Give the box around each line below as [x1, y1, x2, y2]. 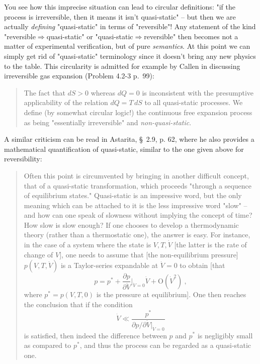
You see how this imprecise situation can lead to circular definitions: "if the [4, 2, 235, 12]
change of [24, 249, 53, 259]
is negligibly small [197, 330, 253, 340]
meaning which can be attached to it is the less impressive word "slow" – [24, 200, 247, 210]
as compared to [24, 340, 71, 350]
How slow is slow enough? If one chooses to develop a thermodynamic [24, 219, 239, 230]
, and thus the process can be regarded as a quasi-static [79, 340, 251, 350]
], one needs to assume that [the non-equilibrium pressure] [59, 249, 238, 259]
